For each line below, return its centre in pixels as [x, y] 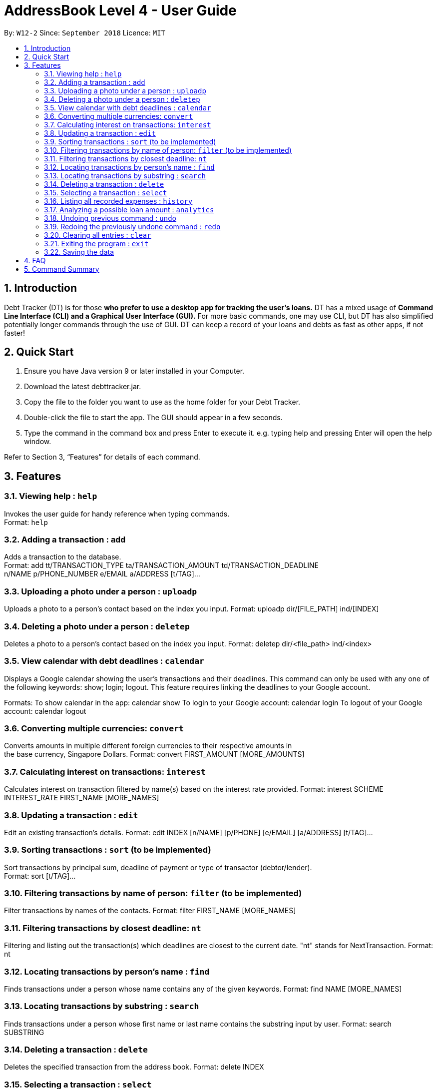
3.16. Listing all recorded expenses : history [118, 201]
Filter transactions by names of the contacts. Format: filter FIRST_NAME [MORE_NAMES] [150, 911]
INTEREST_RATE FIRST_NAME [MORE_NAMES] [82, 798]
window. [38, 442]
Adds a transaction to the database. [63, 557]
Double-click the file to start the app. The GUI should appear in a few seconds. [153, 418]
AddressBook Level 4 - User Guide [120, 10]
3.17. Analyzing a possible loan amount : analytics [129, 209]
